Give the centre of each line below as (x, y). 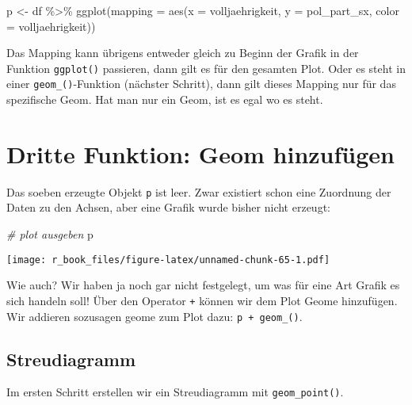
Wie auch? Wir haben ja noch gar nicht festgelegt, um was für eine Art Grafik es (203, 285)
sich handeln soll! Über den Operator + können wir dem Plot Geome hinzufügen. (202, 300)
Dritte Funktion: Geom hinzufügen (200, 153)
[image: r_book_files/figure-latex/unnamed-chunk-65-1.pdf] (168, 260)
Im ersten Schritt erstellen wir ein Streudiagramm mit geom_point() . (175, 392)
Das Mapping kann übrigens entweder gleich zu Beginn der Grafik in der (183, 53)
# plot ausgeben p (50, 234)
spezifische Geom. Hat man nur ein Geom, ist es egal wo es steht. (165, 99)
